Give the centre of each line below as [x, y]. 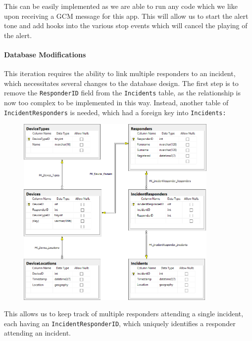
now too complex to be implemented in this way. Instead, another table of [116, 103]
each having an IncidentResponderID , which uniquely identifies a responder [120, 323]
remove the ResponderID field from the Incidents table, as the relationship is [122, 93]
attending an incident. [37, 333]
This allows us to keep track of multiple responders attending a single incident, [124, 314]
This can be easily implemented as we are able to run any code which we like [121, 6]
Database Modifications [45, 54]
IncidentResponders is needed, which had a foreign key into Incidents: [115, 112]
